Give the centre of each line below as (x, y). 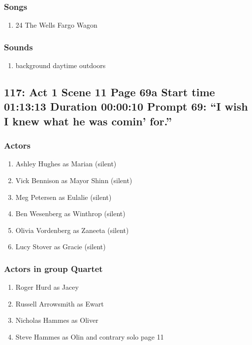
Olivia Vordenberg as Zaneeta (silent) (72, 230)
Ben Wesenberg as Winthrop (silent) (70, 213)
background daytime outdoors (61, 65)
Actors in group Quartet (53, 268)
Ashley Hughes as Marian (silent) (66, 164)
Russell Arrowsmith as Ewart (60, 303)
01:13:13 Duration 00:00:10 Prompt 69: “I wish (126, 106)
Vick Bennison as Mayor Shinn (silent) (74, 180)
